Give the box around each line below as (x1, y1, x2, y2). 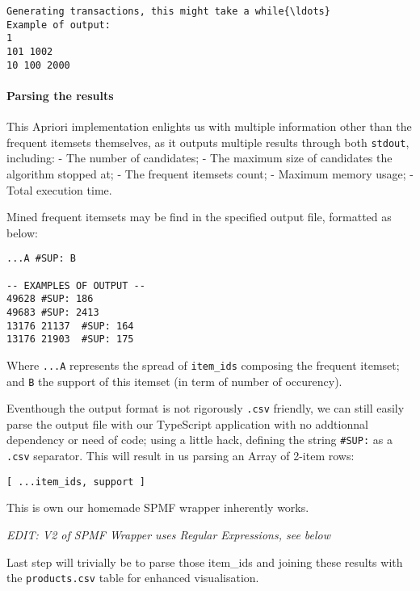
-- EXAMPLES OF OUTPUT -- (6, 279, 145, 291)
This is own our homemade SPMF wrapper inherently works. (6, 499, 309, 516)
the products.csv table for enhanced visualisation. (6, 569, 259, 586)
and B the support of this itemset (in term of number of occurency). (6, 372, 342, 389)
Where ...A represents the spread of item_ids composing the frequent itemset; (6, 356, 400, 373)
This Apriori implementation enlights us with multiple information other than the (6, 118, 412, 135)
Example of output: (6, 19, 111, 31)
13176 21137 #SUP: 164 (6, 320, 134, 332)
